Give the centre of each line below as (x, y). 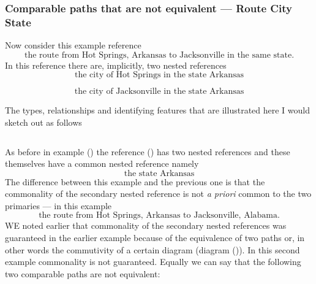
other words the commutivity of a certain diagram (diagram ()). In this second (152, 249)
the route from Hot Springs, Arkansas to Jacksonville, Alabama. (159, 216)
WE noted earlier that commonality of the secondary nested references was (146, 225)
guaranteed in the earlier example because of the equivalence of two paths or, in (155, 238)
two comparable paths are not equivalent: (83, 273)
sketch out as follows (43, 122)
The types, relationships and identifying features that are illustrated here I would (158, 110)
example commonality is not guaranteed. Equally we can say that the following (153, 262)
